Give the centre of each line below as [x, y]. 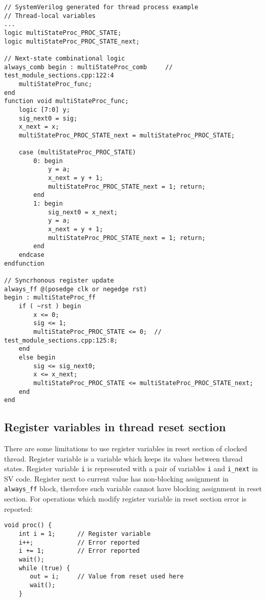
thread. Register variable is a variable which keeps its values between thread [124, 458]
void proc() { [28, 525]
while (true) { [44, 568]
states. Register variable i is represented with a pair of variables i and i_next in [131, 468]
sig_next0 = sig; [48, 118]
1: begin [48, 204]
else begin [37, 357]
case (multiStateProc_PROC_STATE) [77, 153]
